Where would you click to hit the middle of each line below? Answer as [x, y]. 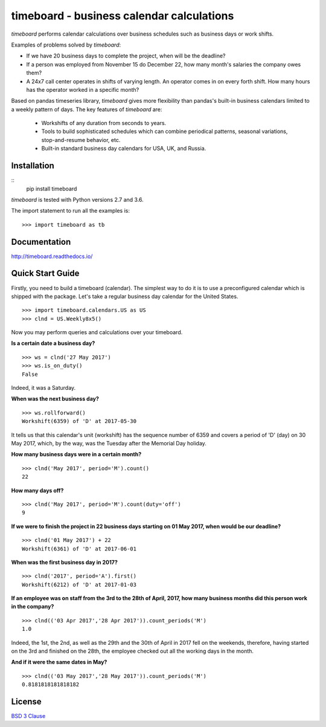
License [26, 702]
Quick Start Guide [45, 273]
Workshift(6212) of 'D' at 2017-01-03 [79, 584]
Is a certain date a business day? [53, 343]
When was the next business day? [55, 399]
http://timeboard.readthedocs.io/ [52, 256]
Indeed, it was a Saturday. [43, 388]
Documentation [41, 242]
